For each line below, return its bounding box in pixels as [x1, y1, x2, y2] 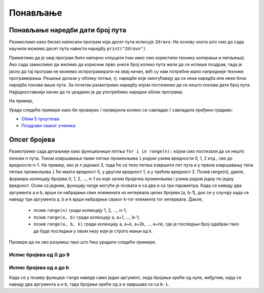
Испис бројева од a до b [9, 264, 69, 271]
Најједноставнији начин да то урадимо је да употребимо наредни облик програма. [9, 89, 183, 95]
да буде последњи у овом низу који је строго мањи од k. [33, 228, 153, 234]
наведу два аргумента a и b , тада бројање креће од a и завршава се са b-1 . [9, 281, 170, 287]
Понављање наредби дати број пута [9, 26, 127, 34]
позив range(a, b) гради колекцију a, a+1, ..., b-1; [33, 214, 140, 220]
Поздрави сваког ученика [21, 123, 76, 129]
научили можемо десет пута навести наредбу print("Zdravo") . [9, 45, 147, 51]
